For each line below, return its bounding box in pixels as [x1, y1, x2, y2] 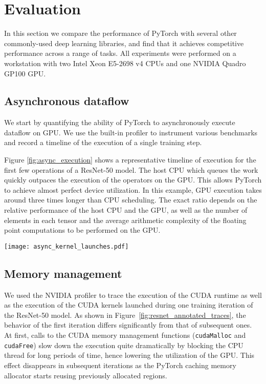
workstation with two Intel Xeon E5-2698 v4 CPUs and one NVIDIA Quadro [4, 57, 246, 68]
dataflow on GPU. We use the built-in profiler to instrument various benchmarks [4, 127, 258, 137]
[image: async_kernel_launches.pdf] [4, 242, 129, 250]
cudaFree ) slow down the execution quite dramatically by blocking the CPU [4, 339, 243, 350]
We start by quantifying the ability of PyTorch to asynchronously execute [4, 117, 235, 128]
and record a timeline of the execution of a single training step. [4, 137, 202, 148]
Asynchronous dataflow [4, 93, 129, 109]
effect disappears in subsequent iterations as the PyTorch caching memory [4, 359, 236, 370]
